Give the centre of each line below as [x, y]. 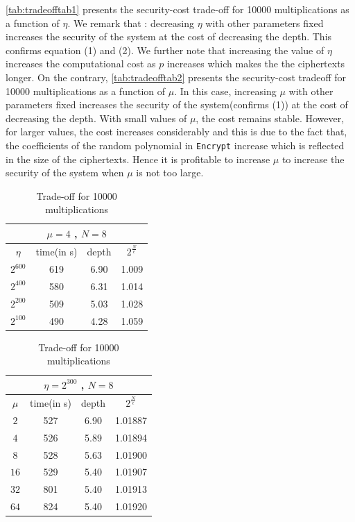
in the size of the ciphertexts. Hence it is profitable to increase [138, 159]
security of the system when [65, 172]
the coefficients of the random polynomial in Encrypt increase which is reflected [175, 145]
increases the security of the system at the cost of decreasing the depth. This [169, 36]
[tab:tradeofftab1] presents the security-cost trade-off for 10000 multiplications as [177, 9]
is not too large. [170, 172]
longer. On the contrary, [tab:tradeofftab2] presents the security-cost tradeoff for [176, 77]
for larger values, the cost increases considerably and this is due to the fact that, [176, 132]
